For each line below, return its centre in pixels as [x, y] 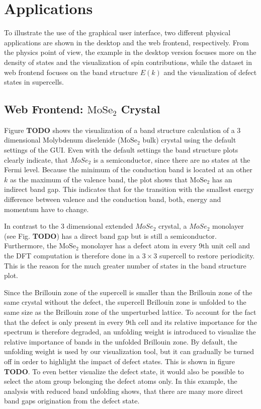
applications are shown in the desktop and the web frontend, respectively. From [126, 42]
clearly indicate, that [36, 159]
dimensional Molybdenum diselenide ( [62, 140]
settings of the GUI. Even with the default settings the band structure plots [121, 150]
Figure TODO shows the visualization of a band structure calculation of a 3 [122, 130]
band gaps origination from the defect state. [72, 401]
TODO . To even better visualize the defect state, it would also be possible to [124, 371]
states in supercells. [34, 82]
